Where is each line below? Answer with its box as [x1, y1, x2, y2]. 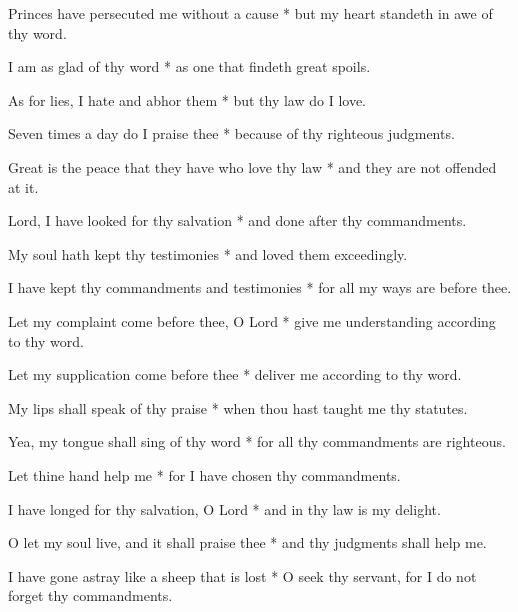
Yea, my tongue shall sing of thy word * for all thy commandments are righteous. [8, 431, 506, 452]
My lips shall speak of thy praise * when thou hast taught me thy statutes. [8, 397, 468, 418]
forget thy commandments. [8, 585, 173, 606]
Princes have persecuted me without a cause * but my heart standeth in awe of [8, 3, 493, 23]
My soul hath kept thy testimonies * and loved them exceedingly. [8, 243, 408, 264]
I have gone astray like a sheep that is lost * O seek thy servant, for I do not [8, 565, 477, 586]
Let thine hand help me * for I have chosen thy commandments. [8, 464, 401, 485]
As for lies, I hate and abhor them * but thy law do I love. [8, 89, 366, 110]
